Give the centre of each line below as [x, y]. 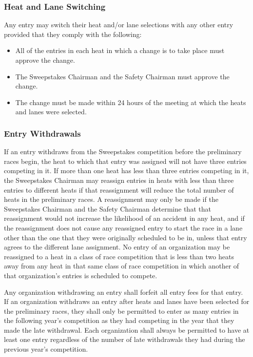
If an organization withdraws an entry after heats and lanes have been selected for [127, 301]
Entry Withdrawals [42, 133]
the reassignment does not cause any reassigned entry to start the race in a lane [123, 227]
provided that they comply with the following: [73, 34]
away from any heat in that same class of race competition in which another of [122, 266]
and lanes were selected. [51, 112]
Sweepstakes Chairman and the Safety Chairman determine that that [107, 208]
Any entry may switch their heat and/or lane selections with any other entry [119, 25]
